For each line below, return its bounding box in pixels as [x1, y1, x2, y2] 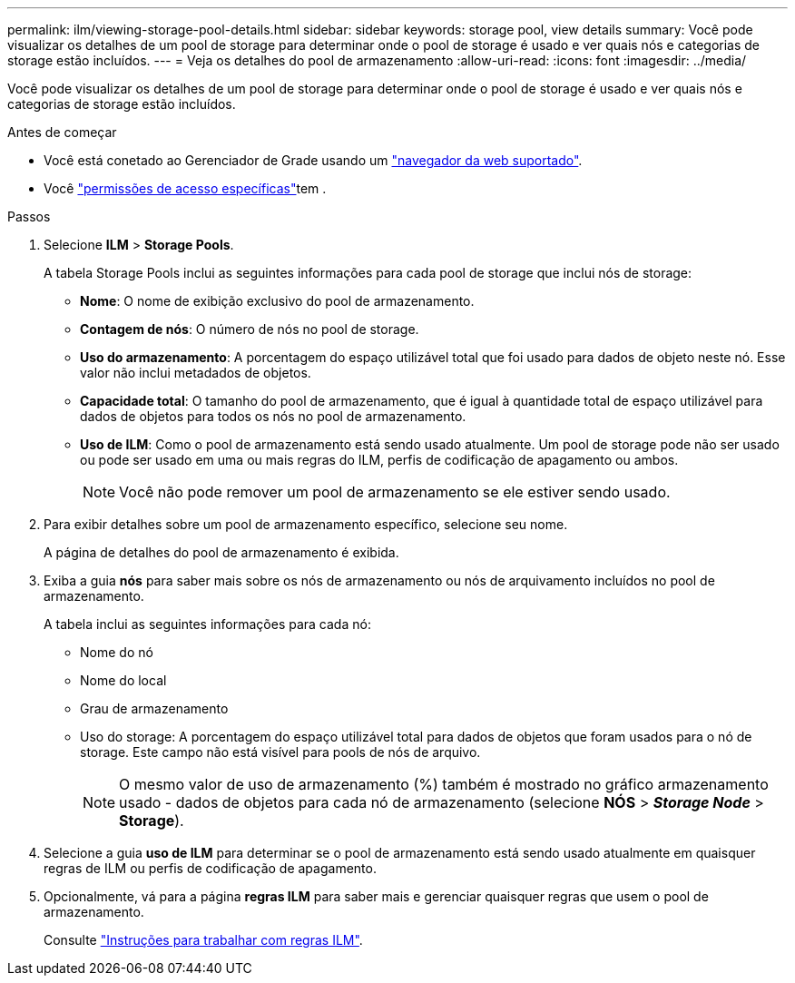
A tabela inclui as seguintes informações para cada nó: [44, 616, 371, 632]
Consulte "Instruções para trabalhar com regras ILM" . [44, 932, 363, 948]
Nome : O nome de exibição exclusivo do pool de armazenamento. [80, 293, 475, 309]
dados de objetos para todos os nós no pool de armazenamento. [80, 408, 466, 424]
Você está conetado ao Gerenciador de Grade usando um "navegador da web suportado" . [44, 152, 583, 168]
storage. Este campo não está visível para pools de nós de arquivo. [80, 744, 481, 760]
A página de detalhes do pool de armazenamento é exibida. [44, 545, 399, 560]
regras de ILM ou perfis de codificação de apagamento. [44, 860, 377, 876]
